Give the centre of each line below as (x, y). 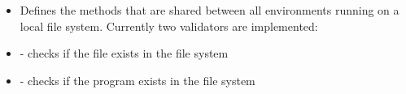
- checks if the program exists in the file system (138, 80)
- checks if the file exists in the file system (124, 53)
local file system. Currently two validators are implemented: (169, 26)
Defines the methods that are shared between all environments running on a (210, 10)
